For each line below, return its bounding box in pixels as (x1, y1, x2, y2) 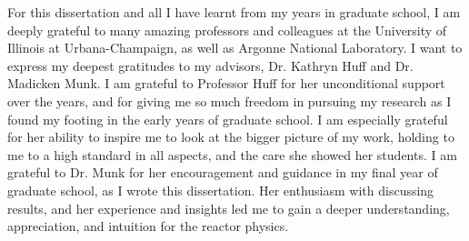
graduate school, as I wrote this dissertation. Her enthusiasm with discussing (7, 180, 434, 199)
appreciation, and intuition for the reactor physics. (7, 216, 289, 236)
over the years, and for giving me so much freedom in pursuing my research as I (7, 91, 452, 110)
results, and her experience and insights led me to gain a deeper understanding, (7, 198, 450, 217)
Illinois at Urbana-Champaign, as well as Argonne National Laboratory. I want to (7, 38, 463, 57)
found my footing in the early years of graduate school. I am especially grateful (7, 109, 448, 128)
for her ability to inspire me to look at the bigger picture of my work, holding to (7, 127, 454, 146)
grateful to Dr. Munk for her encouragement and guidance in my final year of (7, 163, 438, 182)
